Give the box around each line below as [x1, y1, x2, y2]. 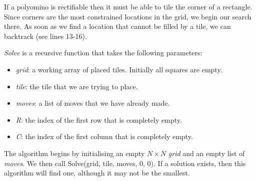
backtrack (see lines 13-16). [4, 30, 87, 41]
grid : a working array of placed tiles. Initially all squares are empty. [15, 64, 222, 74]
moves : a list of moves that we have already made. [15, 98, 170, 108]
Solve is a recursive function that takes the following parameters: [4, 47, 202, 58]
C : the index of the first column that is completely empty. [15, 131, 193, 142]
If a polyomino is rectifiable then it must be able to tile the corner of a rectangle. [4, 1, 252, 11]
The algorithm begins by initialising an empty [4, 148, 145, 158]
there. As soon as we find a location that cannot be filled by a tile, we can [4, 21, 231, 31]
